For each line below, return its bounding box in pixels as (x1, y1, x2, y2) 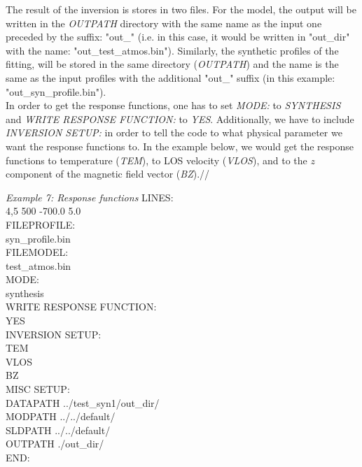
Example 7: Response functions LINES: (6, 189, 174, 204)
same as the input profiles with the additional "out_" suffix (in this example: (6, 70, 335, 85)
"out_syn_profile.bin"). (6, 84, 106, 99)
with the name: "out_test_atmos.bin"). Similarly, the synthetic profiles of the (6, 43, 339, 57)
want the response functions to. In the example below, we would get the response (6, 138, 354, 153)
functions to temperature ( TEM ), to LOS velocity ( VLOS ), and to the (6, 152, 307, 167)
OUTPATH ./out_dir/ (6, 436, 104, 451)
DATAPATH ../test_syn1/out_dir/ (6, 395, 160, 410)
